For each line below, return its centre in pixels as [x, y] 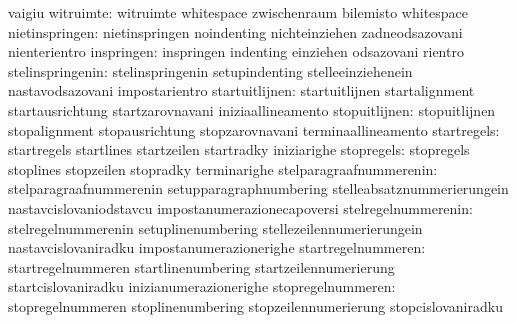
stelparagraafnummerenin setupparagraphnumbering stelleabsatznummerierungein [258, 188]
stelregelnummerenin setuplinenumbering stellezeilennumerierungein [215, 227]
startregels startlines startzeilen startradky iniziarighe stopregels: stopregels [239, 149]
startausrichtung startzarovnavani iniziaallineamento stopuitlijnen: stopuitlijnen [252, 109]
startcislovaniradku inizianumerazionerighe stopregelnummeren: [202, 286]
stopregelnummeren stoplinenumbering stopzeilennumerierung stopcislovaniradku [255, 305]
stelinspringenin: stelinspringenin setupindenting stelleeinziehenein [210, 70]
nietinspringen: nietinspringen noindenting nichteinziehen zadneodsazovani [235, 31]
